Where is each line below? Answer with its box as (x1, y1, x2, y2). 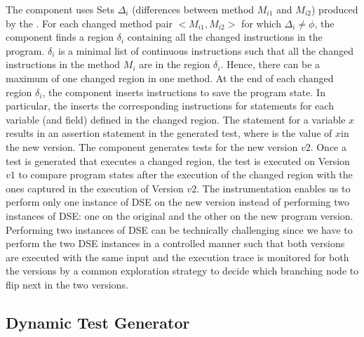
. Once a (310, 139, 346, 154)
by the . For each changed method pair (6, 15, 173, 30)
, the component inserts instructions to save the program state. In (42, 84, 325, 99)
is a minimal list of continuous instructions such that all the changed (58, 43, 353, 58)
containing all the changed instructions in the (127, 29, 323, 44)
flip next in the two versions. (6, 277, 128, 291)
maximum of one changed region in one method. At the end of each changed (6, 70, 334, 85)
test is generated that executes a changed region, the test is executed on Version (6, 153, 350, 168)
